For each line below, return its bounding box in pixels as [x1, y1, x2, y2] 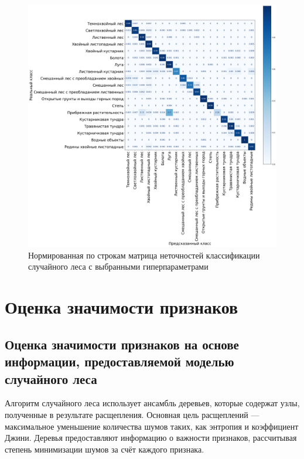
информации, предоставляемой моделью [5, 352, 234, 370]
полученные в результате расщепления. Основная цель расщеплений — [5, 408, 259, 420]
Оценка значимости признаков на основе [5, 335, 239, 353]
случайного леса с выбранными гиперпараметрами [28, 260, 209, 273]
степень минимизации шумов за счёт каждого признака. [5, 443, 204, 455]
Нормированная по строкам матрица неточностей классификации [28, 249, 260, 261]
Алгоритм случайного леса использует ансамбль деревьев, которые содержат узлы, [5, 397, 300, 409]
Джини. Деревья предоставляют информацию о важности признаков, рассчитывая [5, 431, 297, 444]
